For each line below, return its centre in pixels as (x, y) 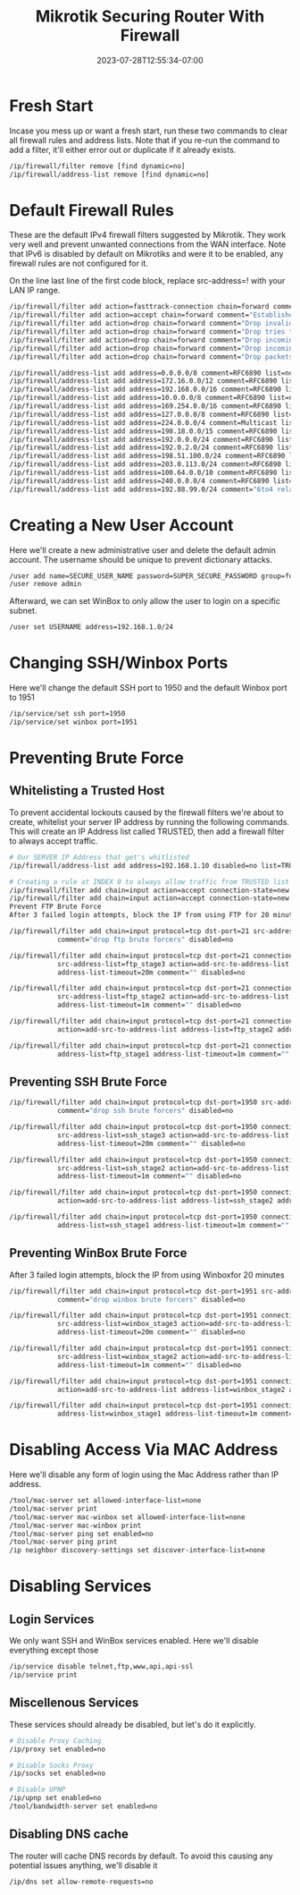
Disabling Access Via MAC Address (144, 1450)
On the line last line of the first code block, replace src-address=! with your (147, 281)
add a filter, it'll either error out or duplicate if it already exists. (123, 149)
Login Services (52, 1619)
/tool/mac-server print (54, 1508)
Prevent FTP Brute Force (55, 907)
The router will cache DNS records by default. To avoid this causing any (142, 1856)
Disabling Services (80, 1586)
